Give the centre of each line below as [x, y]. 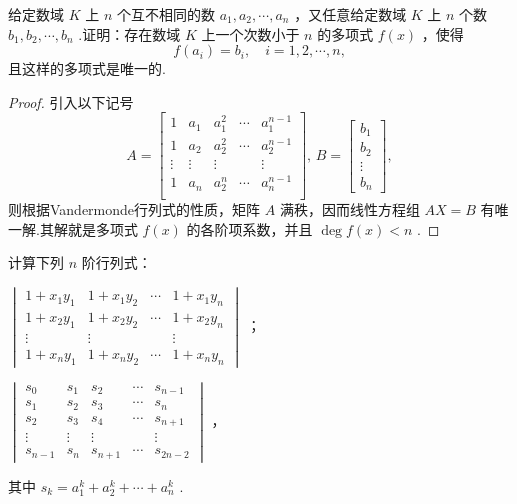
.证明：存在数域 [129, 33]
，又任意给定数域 [350, 14]
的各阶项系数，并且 [249, 228]
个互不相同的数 [165, 14]
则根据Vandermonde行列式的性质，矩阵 [134, 209]
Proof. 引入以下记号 [71, 101]
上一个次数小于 [250, 33]
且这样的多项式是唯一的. [87, 68]
